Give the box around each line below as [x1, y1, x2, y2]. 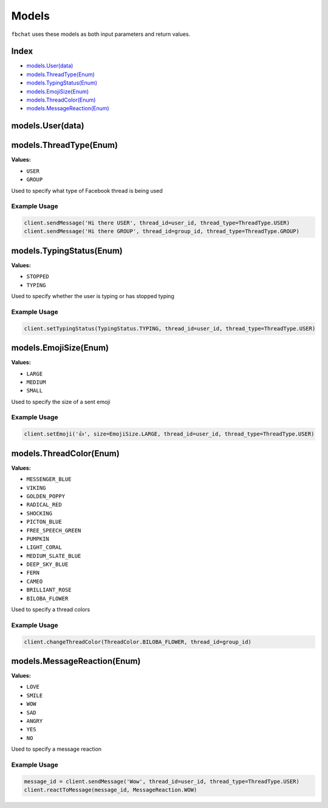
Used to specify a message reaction [11, 745, 102, 753]
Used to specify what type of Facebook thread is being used [11, 187, 163, 194]
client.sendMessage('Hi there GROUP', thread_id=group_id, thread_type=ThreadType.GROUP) [24, 228, 300, 235]
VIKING [26, 484, 46, 491]
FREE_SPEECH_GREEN [26, 527, 81, 534]
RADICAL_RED [26, 501, 62, 508]
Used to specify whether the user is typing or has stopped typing [11, 293, 174, 300]
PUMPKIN [26, 535, 50, 542]
